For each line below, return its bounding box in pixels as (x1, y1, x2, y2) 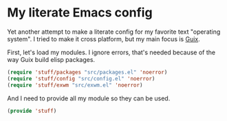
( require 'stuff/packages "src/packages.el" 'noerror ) (7, 69, 168, 76)
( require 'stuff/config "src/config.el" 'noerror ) (7, 75, 155, 82)
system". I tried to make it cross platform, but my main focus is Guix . (7, 34, 201, 43)
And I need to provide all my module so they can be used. (7, 94, 171, 102)
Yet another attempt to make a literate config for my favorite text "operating (7, 27, 221, 36)
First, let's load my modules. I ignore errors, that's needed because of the (7, 48, 215, 56)
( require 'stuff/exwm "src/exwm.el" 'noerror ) (7, 81, 143, 89)
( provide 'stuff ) (7, 107, 57, 114)
